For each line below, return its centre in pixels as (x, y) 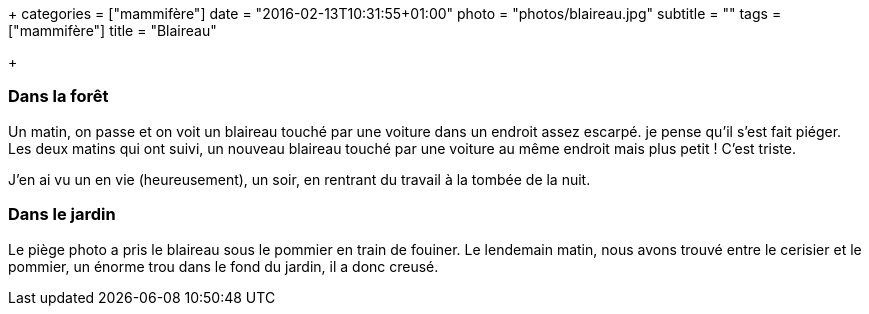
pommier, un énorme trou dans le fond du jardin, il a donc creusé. (223, 266)
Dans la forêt (58, 96)
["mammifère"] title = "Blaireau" (112, 30)
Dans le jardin (62, 214)
